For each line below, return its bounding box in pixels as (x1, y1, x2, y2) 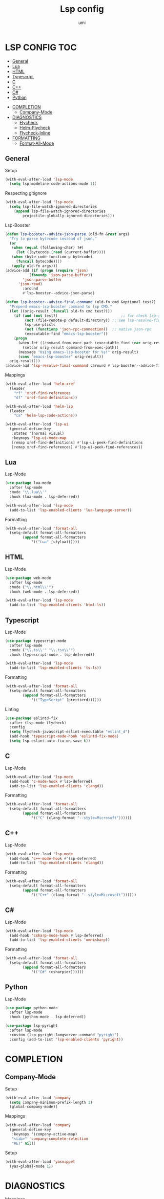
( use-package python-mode (5, 1005, 58, 1010)
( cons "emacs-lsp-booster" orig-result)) (18, 354, 104, 359)
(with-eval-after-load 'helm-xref (5, 381, 76, 387)
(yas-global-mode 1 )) (9, 1164, 54, 1169)
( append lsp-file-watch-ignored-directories (14, 209, 106, 214)
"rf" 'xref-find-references (14, 390, 71, 396)
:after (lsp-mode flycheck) (9, 720, 67, 725)
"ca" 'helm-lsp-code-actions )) (14, 413, 78, 418)
